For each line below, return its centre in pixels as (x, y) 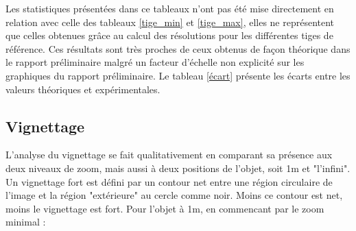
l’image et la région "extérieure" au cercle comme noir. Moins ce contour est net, (174, 195)
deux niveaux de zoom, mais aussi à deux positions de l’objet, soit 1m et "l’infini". (178, 168)
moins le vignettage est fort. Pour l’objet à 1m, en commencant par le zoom (165, 208)
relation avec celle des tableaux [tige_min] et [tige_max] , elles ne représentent (170, 22)
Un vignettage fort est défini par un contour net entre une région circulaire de (169, 181)
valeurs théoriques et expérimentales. (83, 89)
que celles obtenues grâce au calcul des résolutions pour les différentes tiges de (169, 35)
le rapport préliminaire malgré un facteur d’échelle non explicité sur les (155, 62)
